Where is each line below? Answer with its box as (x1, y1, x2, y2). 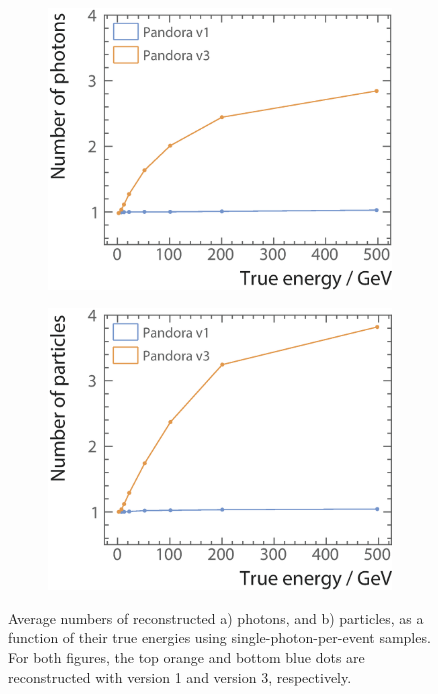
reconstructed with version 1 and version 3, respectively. (8, 666, 352, 687)
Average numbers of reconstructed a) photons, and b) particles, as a (8, 607, 424, 628)
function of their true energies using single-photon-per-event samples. (8, 627, 431, 648)
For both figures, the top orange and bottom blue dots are (8, 647, 365, 668)
